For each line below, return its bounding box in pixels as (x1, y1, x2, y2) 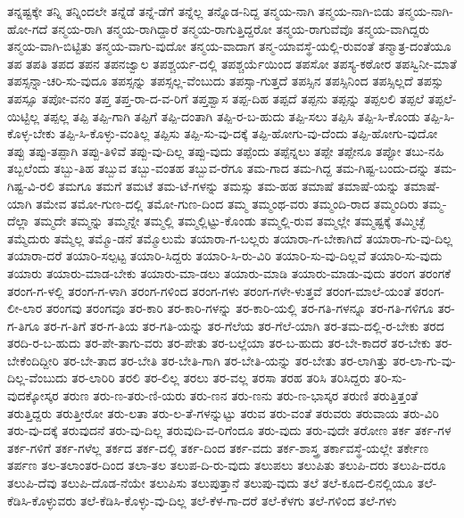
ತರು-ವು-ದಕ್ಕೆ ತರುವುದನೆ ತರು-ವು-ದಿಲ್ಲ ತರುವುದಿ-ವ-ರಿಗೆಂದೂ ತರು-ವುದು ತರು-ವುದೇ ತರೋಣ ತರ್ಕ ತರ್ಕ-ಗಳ (7, 421, 452, 440)
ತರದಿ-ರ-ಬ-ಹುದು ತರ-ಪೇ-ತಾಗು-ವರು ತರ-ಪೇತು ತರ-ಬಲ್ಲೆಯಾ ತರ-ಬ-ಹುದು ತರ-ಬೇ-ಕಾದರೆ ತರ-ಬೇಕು (7, 333, 431, 352)
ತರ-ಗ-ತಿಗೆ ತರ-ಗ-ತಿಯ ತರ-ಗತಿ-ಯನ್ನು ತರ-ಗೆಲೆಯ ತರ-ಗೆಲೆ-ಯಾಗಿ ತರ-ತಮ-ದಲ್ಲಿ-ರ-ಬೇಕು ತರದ (43, 316, 444, 334)
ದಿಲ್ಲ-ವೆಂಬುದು (7, 368, 68, 387)
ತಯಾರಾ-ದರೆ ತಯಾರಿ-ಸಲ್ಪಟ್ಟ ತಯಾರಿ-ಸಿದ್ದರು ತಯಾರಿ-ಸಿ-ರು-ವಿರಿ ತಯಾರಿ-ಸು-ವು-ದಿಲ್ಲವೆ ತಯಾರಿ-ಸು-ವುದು (7, 246, 443, 265)
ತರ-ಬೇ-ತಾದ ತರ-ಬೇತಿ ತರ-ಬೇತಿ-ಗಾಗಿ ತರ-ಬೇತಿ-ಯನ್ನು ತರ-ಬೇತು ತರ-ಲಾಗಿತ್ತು (62, 350, 389, 369)
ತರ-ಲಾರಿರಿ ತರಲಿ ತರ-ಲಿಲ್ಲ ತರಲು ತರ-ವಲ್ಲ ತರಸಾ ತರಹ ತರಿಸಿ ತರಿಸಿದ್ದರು (71, 368, 370, 387)
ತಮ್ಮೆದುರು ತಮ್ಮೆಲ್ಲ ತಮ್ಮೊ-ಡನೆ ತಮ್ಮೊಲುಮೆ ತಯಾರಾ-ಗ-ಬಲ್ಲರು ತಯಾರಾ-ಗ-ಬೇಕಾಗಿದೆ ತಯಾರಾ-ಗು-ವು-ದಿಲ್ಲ (7, 228, 453, 247)
